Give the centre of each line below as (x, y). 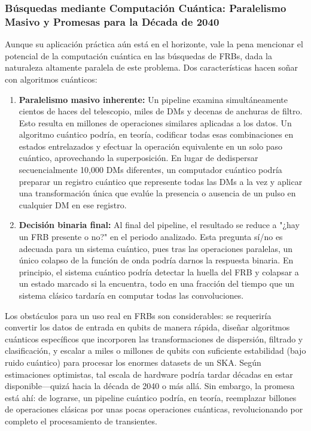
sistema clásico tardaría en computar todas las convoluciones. (131, 295)
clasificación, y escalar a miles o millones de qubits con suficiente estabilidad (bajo (155, 350)
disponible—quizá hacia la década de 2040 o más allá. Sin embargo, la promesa (150, 386)
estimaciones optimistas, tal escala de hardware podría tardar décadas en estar (149, 374)
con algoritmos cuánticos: (51, 79)
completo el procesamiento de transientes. (81, 421)
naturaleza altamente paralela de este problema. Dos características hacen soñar (151, 67)
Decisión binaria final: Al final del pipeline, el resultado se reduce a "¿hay (159, 225)
